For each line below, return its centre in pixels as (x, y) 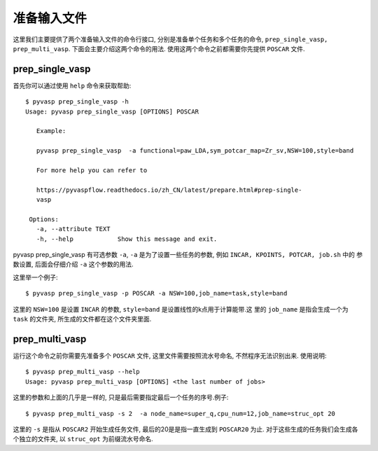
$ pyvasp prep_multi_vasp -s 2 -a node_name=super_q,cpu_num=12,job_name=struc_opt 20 (181, 414)
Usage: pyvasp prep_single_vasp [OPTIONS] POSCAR (112, 111)
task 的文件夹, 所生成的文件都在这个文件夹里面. (82, 319)
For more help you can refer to (92, 170)
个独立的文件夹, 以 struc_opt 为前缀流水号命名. (83, 439)
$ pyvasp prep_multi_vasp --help (83, 372)
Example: (51, 131)
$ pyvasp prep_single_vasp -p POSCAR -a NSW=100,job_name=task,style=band (156, 293)
